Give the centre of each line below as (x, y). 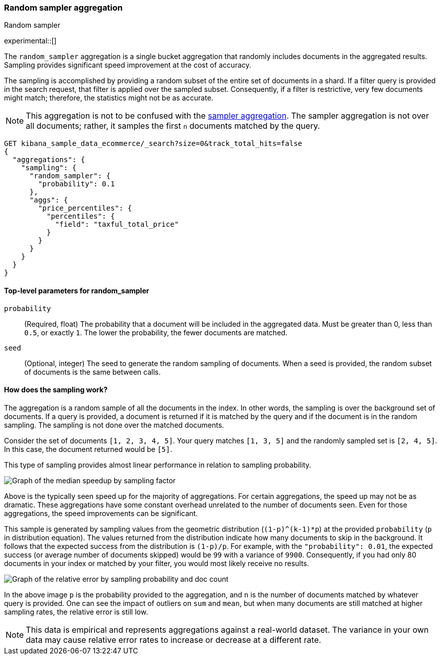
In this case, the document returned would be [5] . (88, 449)
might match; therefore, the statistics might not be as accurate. (109, 98)
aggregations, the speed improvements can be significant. (101, 513)
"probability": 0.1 (77, 184)
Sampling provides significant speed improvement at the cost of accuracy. (128, 65)
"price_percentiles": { (85, 208)
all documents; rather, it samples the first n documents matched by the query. (173, 126)
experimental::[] (30, 41)
